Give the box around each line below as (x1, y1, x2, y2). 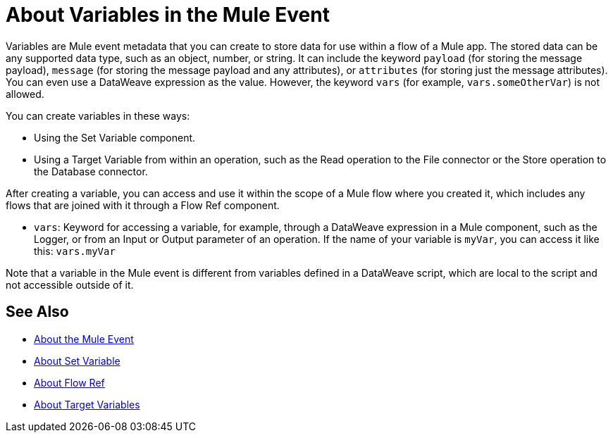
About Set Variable (34, 354, 120, 367)
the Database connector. (34, 165, 148, 177)
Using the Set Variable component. (34, 131, 196, 144)
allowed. (6, 87, 44, 100)
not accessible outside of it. (6, 278, 134, 291)
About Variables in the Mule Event (6, 3, 330, 27)
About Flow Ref (34, 376, 105, 389)
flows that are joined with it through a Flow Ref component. (6, 199, 280, 211)
